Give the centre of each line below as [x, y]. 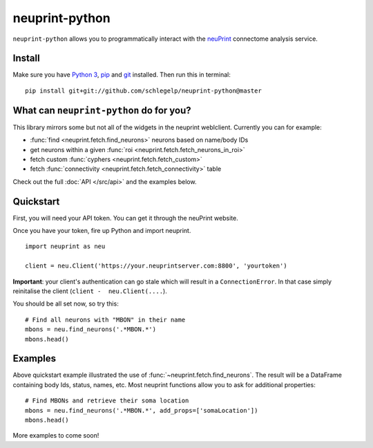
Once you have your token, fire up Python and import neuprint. [102, 231]
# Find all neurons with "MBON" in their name [105, 319]
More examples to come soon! [56, 436]
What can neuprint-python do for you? [102, 110]
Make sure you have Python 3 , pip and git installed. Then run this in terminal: [122, 75]
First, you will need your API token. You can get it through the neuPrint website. [125, 218]
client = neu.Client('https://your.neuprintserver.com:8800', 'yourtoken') [156, 266]
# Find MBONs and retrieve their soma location [107, 401]
